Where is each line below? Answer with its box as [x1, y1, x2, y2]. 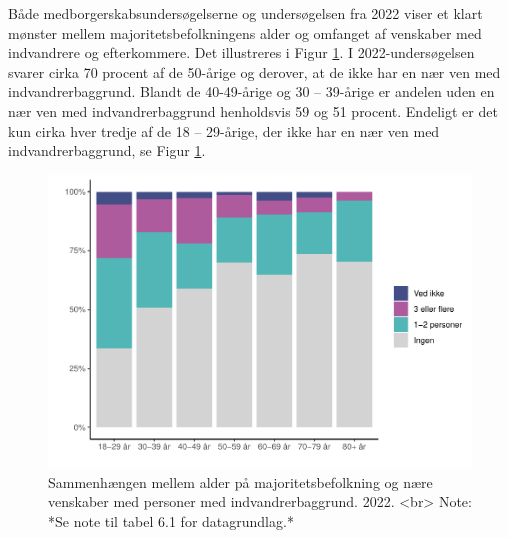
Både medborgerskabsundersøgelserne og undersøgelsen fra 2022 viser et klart [8, 3, 483, 23]
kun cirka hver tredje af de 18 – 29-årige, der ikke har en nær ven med [8, 120, 440, 141]
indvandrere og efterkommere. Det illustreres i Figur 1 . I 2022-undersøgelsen [8, 42, 475, 63]
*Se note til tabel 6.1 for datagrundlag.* [48, 511, 294, 532]
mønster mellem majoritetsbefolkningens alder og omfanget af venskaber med [8, 22, 482, 43]
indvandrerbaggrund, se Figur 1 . [8, 140, 206, 161]
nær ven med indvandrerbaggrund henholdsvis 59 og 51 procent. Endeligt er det [8, 100, 498, 121]
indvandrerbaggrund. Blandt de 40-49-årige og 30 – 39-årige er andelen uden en [8, 81, 495, 102]
